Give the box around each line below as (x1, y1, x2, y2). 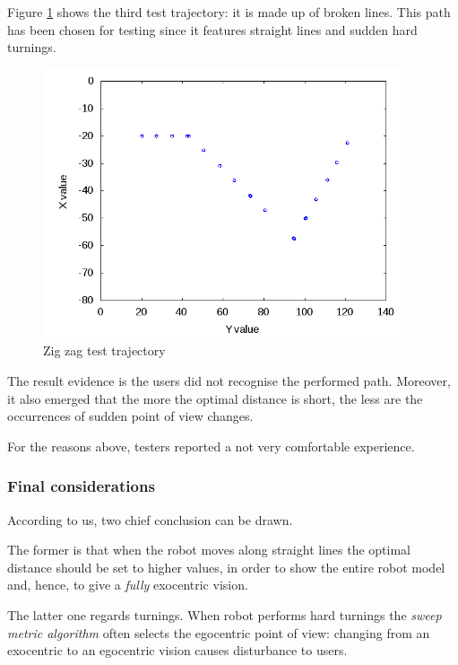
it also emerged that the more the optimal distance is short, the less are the (7, 389, 423, 407)
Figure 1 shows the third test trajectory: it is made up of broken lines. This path (7, 3, 451, 21)
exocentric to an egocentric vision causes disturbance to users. (7, 641, 348, 660)
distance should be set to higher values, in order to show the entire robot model (7, 557, 445, 576)
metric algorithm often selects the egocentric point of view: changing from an (7, 623, 430, 642)
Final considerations (7, 475, 155, 497)
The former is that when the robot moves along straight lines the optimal (7, 540, 411, 559)
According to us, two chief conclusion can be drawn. (7, 510, 293, 529)
